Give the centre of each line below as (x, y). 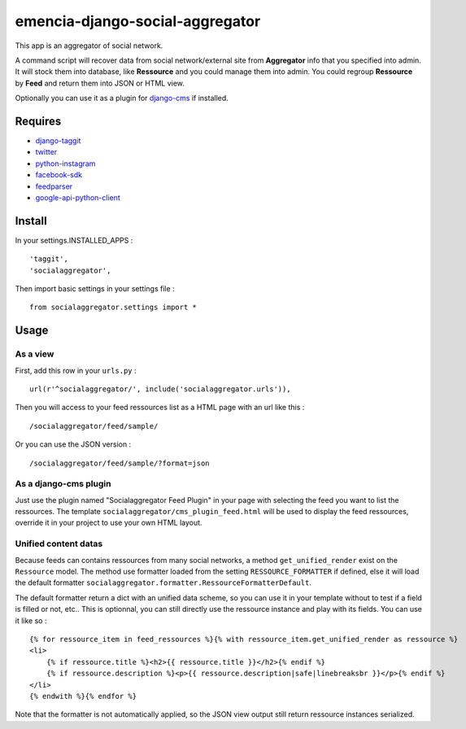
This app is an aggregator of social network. (89, 46)
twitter (46, 152)
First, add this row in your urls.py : (76, 370)
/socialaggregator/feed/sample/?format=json (120, 463)
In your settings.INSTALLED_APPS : (74, 240)
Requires (38, 121)
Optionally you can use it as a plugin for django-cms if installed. (122, 98)
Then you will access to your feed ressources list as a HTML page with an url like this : (160, 408)
